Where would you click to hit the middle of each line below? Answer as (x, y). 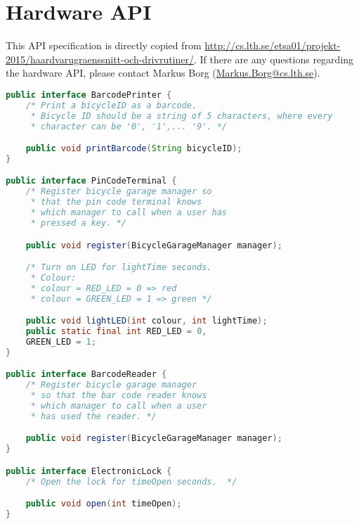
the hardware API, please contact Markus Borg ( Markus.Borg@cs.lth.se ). (163, 73)
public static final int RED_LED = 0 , (116, 332)
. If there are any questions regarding (274, 59)
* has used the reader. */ (93, 416)
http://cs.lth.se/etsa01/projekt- (273, 45)
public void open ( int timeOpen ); (104, 504)
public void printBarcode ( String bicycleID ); (134, 149)
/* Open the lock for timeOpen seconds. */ (131, 481)
